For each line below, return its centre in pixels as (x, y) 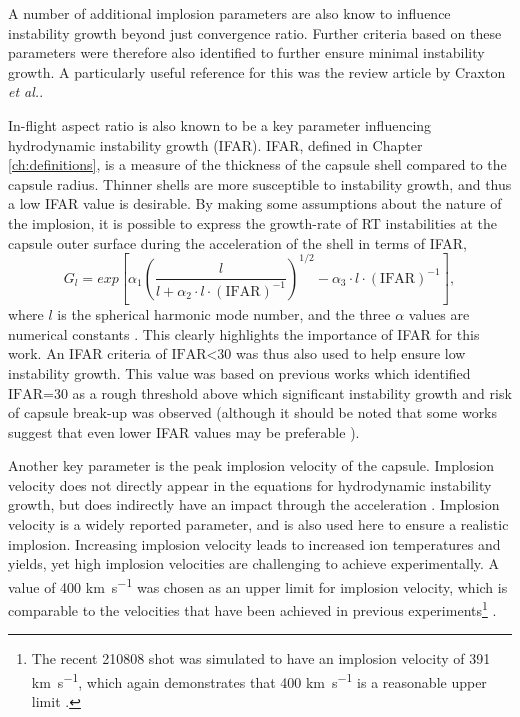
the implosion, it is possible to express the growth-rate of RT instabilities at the (252, 222)
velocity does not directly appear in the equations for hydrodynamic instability (250, 484)
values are (439, 314)
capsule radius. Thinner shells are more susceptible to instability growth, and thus (260, 183)
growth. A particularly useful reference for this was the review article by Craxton (257, 71)
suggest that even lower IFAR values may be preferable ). (184, 431)
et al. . (26, 91)
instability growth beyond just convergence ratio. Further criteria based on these (255, 32)
